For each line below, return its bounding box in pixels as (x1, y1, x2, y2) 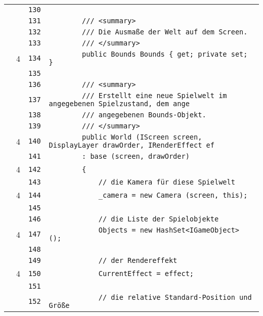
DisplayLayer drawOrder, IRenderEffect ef (49, 141, 214, 149)
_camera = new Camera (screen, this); (98, 191, 248, 199)
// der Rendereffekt (98, 256, 178, 264)
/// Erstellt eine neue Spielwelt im (82, 92, 227, 100)
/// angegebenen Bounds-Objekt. (82, 111, 206, 119)
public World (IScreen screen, (82, 133, 202, 141)
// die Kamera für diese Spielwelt (98, 178, 235, 186)
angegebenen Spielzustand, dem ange (49, 100, 190, 108)
